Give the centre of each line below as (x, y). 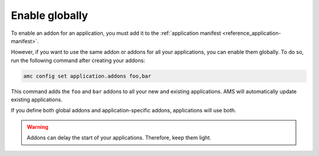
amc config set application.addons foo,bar (87, 76)
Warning (38, 126)
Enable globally (50, 15)
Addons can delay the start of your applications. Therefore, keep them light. (119, 138)
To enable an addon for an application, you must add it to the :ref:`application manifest (116, 33)
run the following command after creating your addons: (78, 60)
